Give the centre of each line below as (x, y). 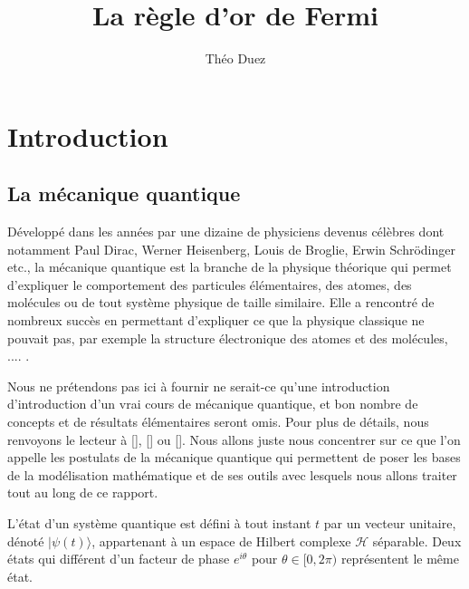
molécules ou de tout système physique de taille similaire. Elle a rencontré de (221, 302)
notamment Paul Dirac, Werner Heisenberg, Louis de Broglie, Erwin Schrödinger (231, 249)
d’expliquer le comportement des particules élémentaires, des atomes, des (210, 284)
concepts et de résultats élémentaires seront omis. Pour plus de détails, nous (218, 422)
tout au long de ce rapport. (83, 492)
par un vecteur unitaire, (390, 523)
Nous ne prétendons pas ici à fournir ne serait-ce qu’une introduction (199, 386)
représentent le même (400, 559)
